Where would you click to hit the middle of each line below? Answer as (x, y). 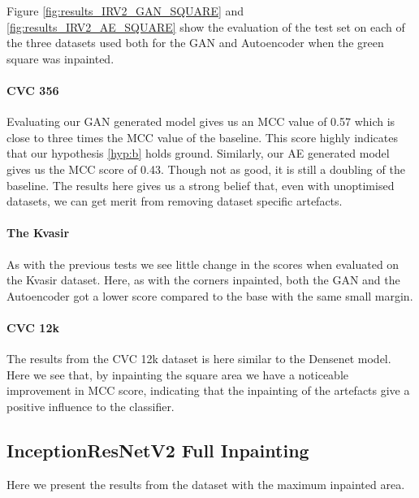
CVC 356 (33, 90)
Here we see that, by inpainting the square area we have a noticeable (177, 374)
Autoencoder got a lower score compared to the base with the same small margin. (210, 295)
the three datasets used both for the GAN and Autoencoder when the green (195, 43)
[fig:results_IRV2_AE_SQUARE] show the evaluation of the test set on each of (206, 26)
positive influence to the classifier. (91, 406)
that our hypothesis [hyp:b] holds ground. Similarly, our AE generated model (198, 153)
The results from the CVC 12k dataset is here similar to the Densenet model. (199, 359)
